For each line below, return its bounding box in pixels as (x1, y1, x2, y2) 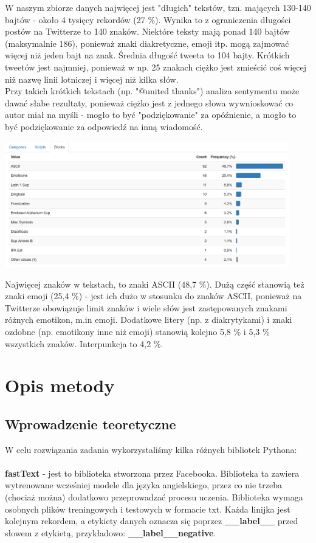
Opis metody (5, 373, 115, 398)
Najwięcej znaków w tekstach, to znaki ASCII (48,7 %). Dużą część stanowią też (5, 277, 304, 290)
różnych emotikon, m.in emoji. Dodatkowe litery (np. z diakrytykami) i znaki (5, 313, 292, 326)
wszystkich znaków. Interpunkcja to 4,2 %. (5, 337, 163, 350)
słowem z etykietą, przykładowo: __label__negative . (5, 526, 216, 539)
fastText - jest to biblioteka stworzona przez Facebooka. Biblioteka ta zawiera (5, 466, 300, 479)
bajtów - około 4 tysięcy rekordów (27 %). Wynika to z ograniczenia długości (5, 13, 291, 26)
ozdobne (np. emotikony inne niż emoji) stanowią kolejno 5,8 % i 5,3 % (5, 325, 270, 337)
